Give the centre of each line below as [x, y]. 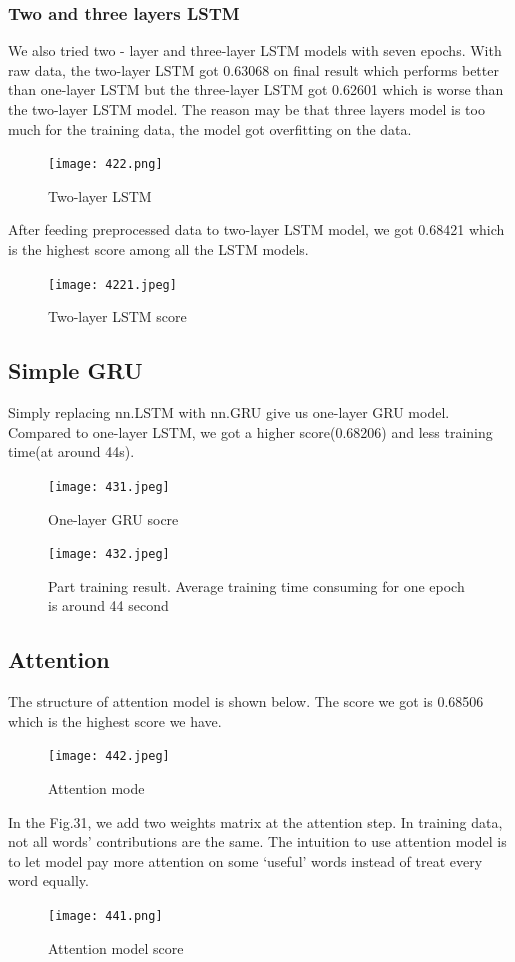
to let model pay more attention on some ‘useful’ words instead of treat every [245, 860]
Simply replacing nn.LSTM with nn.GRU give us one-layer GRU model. [229, 412]
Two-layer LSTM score [117, 316]
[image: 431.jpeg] [109, 486]
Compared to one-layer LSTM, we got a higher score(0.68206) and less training [250, 431]
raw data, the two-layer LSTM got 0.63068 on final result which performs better [253, 69]
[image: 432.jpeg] [109, 554]
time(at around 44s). [71, 451]
